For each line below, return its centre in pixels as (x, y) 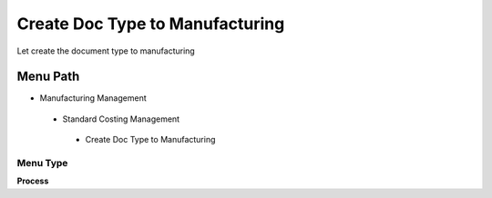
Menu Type (42, 163)
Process (33, 181)
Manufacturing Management (93, 98)
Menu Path (48, 77)
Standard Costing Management (121, 119)
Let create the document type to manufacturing (106, 51)
